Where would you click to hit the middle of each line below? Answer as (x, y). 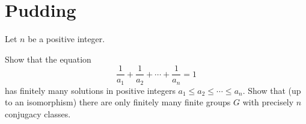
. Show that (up (272, 90)
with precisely (268, 102)
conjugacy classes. (38, 114)
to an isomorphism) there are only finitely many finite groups (118, 102)
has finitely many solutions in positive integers (90, 90)
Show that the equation (48, 59)
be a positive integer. (66, 39)
